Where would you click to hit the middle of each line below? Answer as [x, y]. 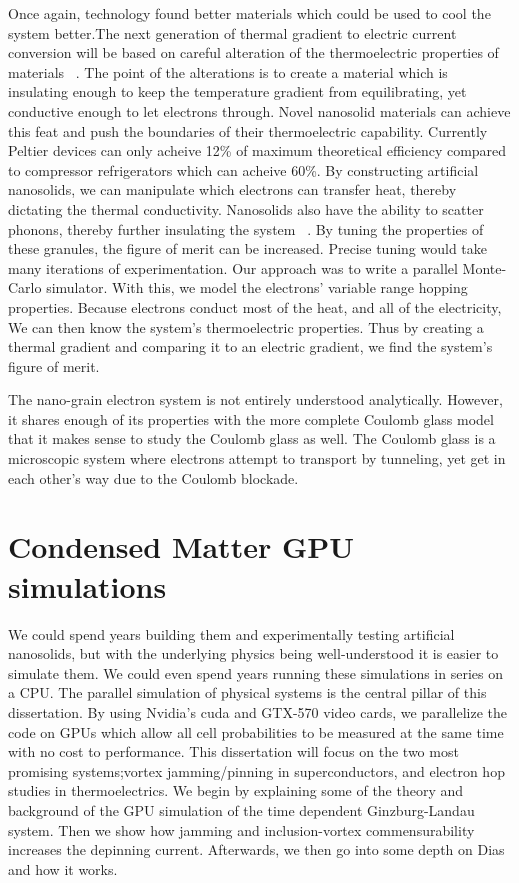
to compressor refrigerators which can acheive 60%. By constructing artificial [243, 169]
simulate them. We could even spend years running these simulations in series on [255, 672]
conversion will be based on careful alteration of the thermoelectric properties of [253, 52]
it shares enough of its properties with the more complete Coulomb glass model [251, 418]
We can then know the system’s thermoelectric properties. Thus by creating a [246, 326]
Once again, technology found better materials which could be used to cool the [249, 13]
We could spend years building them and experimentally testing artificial [231, 633]
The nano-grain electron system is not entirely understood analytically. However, [255, 399]
